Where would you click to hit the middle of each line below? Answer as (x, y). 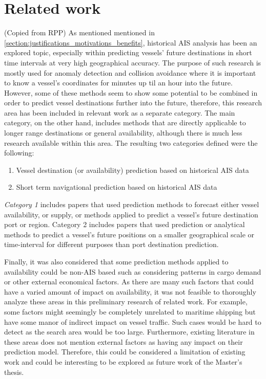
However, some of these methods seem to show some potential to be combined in (131, 92)
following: (19, 153)
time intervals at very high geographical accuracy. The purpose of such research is (133, 62)
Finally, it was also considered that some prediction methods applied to (116, 261)
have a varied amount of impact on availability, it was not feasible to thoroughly (130, 291)
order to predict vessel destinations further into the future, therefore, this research (133, 103)
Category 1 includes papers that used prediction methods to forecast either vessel (132, 204)
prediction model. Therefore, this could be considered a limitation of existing (125, 352)
